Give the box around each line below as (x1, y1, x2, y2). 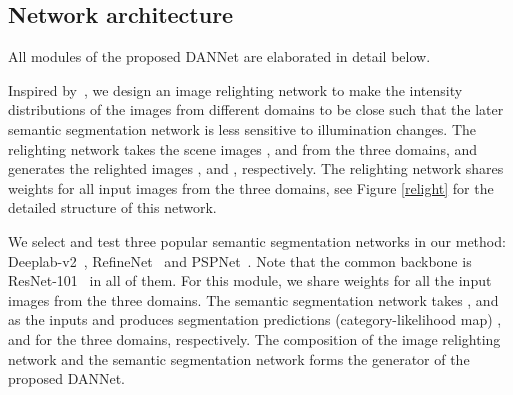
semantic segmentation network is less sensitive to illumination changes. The (8, 118, 477, 139)
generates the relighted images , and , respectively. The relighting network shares (8, 158, 504, 179)
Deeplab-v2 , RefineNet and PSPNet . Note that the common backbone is (8, 250, 472, 271)
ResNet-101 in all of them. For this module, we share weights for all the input (8, 270, 492, 291)
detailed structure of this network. (8, 197, 217, 218)
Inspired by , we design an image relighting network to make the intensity (8, 79, 463, 100)
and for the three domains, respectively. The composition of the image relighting (8, 328, 501, 349)
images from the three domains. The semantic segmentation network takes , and (8, 289, 499, 310)
